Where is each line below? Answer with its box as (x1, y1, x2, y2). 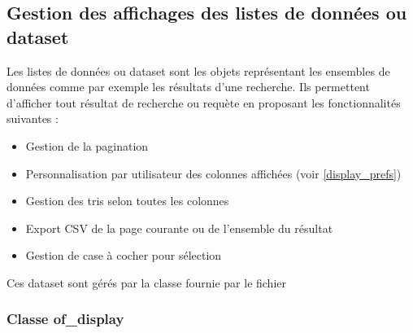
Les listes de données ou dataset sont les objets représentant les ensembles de (7, 62, 390, 79)
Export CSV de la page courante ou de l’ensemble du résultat (25, 219, 333, 236)
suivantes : (7, 110, 59, 127)
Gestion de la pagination (25, 137, 149, 154)
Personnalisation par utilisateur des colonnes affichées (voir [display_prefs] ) (25, 164, 402, 182)
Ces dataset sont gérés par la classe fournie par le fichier (7, 274, 286, 291)
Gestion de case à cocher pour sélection (25, 247, 222, 264)
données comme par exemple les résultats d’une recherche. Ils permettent (7, 78, 370, 95)
